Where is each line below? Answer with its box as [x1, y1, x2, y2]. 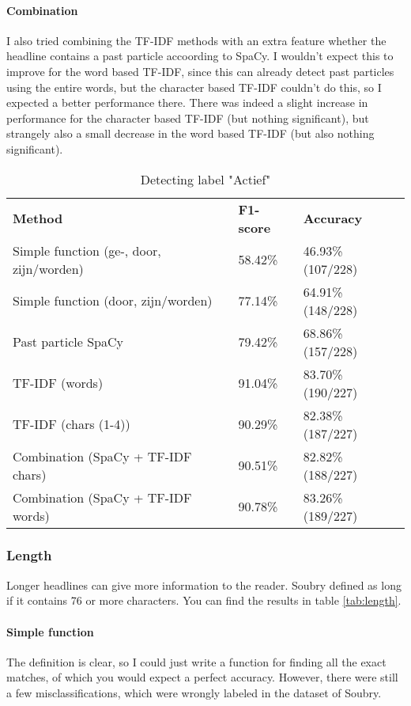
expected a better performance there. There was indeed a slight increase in [6, 94, 368, 111]
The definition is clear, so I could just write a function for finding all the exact [6, 653, 386, 670]
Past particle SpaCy [13, 332, 123, 351]
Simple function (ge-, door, [13, 241, 161, 260]
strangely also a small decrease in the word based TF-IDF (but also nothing [6, 125, 375, 142]
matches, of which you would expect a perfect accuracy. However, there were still [6, 669, 398, 685]
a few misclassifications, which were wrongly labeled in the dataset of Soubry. [6, 684, 382, 700]
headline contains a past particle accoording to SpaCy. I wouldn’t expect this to [6, 47, 394, 64]
